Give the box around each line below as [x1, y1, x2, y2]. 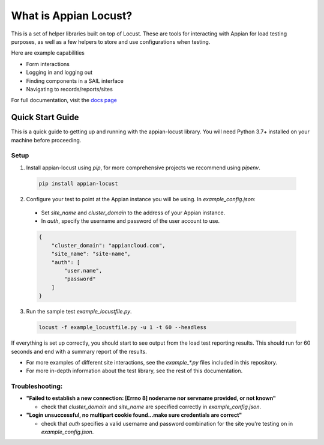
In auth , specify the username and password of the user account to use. [41, 217, 220, 225]
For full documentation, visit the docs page [11, 97, 117, 104]
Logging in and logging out [26, 69, 93, 76]
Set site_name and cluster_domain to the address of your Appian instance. [41, 209, 226, 216]
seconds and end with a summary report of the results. [11, 348, 147, 355]
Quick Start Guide [11, 112, 79, 123]
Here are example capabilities [11, 49, 85, 56]
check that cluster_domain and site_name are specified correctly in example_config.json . [41, 403, 261, 410]
